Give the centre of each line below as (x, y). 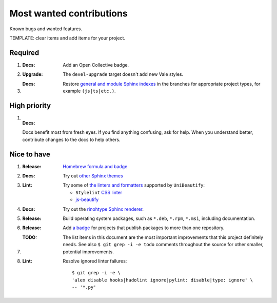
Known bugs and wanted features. (46, 29)
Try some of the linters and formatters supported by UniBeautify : (134, 185)
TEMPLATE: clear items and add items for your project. (67, 38)
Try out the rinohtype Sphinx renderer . (103, 209)
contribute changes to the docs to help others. (71, 139)
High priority (30, 105)
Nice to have (30, 154)
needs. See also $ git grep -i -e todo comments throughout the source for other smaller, (163, 245)
